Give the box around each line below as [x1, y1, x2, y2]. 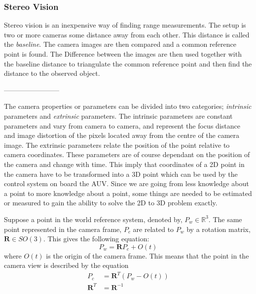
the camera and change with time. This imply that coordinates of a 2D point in [4, 159, 245, 169]
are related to [133, 224, 174, 234]
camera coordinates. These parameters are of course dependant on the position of [4, 149, 250, 160]
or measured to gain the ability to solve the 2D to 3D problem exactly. [4, 197, 218, 208]
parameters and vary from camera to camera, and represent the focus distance [4, 120, 240, 131]
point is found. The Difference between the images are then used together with [4, 49, 242, 59]
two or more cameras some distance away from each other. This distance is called [4, 29, 250, 39]
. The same [208, 214, 242, 224]
